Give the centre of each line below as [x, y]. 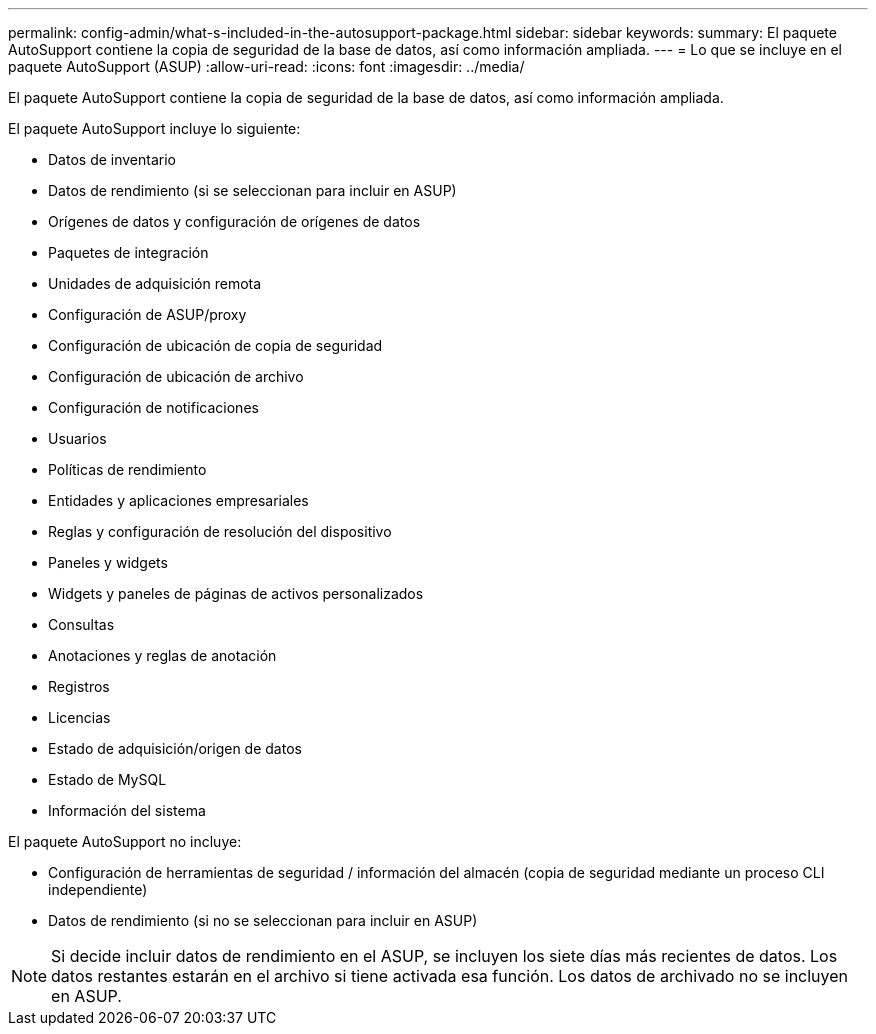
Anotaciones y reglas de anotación [162, 655]
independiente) [98, 889]
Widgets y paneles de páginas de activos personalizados [236, 593]
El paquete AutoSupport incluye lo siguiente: [154, 128]
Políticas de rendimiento [127, 469]
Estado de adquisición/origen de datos [175, 748]
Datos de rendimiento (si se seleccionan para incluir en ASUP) [252, 190]
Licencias [79, 717]
